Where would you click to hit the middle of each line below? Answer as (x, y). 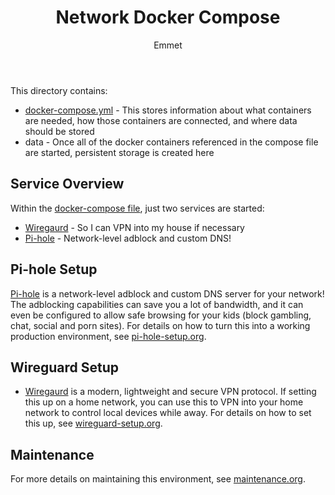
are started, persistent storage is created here (119, 152)
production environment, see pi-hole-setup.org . (108, 336)
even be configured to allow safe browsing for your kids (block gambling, (161, 315)
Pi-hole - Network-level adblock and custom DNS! (128, 238)
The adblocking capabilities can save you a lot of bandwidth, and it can (157, 304)
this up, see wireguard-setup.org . (93, 423)
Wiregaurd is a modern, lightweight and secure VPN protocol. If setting (170, 392)
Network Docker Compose (168, 17)
